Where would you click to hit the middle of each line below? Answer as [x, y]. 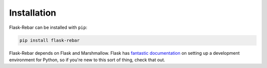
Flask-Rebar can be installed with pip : [48, 27]
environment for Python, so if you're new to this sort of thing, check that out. [87, 60]
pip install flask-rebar [50, 40]
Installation [33, 13]
